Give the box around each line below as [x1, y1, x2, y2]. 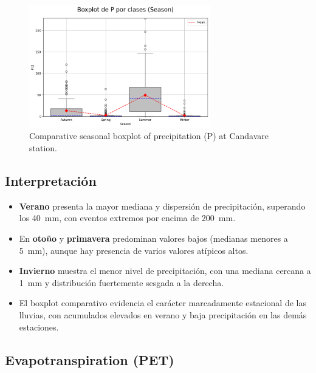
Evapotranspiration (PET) [5, 350, 174, 369]
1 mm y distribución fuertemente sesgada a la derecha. [19, 276, 224, 289]
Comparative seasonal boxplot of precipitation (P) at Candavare [29, 129, 269, 142]
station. [29, 142, 57, 154]
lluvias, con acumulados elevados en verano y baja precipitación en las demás [19, 308, 307, 321]
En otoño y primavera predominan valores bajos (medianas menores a [19, 231, 288, 244]
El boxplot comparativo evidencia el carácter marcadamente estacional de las [19, 296, 306, 309]
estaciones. [19, 320, 59, 333]
